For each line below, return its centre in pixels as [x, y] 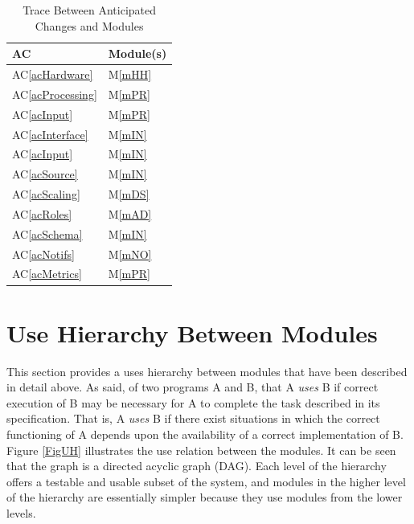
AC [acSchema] [47, 233]
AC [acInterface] [50, 134]
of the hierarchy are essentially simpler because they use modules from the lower [205, 497]
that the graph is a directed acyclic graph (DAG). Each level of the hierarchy [197, 466]
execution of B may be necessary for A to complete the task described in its [193, 402]
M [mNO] [130, 254]
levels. [21, 513]
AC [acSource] [45, 174]
